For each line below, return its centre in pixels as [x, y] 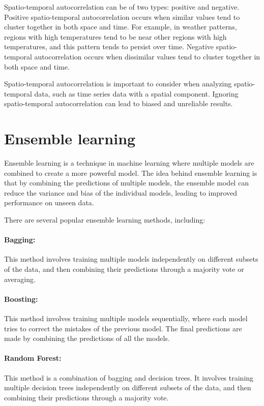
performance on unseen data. [49, 202]
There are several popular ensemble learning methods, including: [105, 220]
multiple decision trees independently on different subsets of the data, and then [128, 387]
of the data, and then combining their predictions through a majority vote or [124, 269]
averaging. [20, 279]
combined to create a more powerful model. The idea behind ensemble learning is [131, 173]
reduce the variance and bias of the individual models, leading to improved [121, 192]
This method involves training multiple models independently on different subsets [131, 259]
